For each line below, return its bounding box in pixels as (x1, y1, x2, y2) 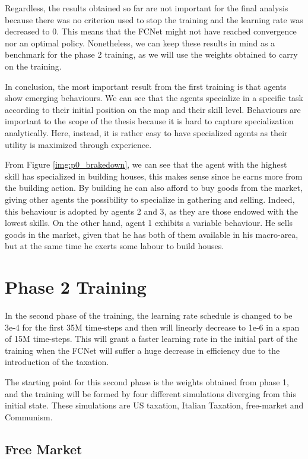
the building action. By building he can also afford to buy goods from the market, (5, 181, 303, 194)
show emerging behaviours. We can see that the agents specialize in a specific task (5, 92, 303, 104)
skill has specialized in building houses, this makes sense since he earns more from (5, 169, 303, 182)
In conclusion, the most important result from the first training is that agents (5, 80, 287, 92)
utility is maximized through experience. (5, 138, 152, 150)
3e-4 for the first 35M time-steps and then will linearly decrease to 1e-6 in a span (5, 320, 300, 333)
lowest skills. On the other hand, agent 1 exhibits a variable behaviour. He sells (5, 216, 293, 229)
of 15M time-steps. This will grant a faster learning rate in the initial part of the (5, 332, 298, 345)
